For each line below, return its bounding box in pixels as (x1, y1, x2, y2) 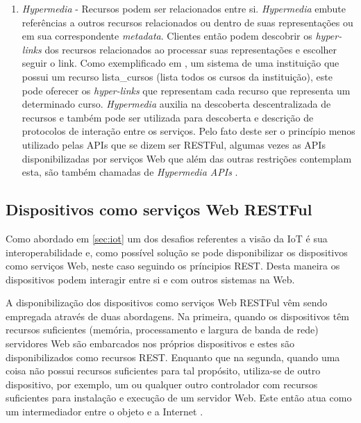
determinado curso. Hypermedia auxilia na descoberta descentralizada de (22, 97, 331, 111)
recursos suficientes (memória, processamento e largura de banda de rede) (6, 322, 319, 337)
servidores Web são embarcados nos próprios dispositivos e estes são (6, 336, 295, 351)
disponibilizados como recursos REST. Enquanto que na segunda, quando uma (6, 349, 340, 364)
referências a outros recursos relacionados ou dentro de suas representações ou (22, 15, 353, 29)
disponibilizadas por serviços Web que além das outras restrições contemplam (22, 151, 352, 165)
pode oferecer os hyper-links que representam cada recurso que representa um (22, 83, 351, 97)
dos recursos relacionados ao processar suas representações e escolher (44, 42, 337, 56)
